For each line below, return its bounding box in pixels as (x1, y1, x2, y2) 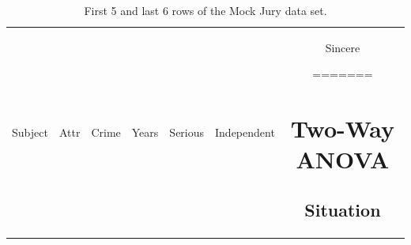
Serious (169, 123, 205, 140)
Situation (304, 197, 381, 221)
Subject (12, 123, 48, 140)
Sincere (325, 39, 360, 55)
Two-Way (290, 112, 395, 145)
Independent (215, 123, 275, 140)
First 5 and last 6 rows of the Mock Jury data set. (84, 2, 327, 18)
